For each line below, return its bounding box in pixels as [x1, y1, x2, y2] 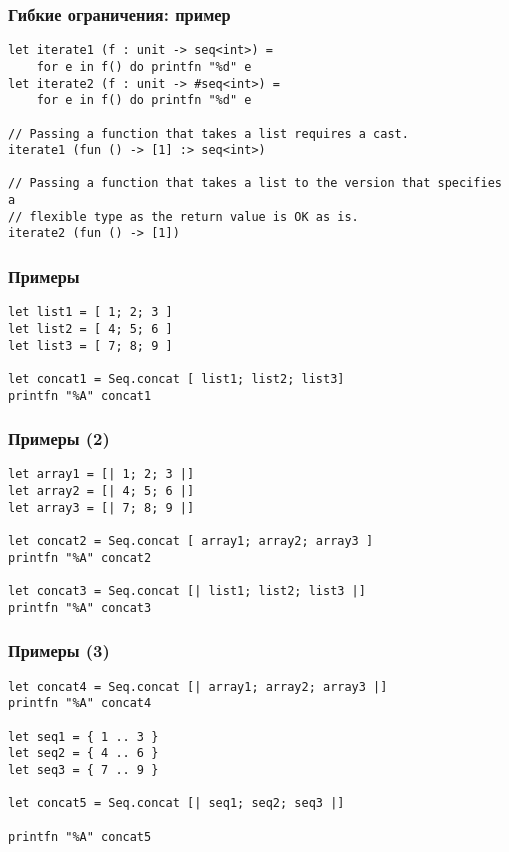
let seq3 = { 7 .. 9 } [8, 762, 159, 777]
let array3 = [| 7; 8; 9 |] [8, 500, 195, 515]
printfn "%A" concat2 [8, 550, 152, 565]
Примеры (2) [8, 426, 110, 451]
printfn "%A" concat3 [8, 600, 152, 615]
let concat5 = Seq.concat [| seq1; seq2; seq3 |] [8, 796, 345, 811]
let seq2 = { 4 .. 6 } [8, 746, 159, 761]
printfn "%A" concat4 [8, 696, 152, 711]
